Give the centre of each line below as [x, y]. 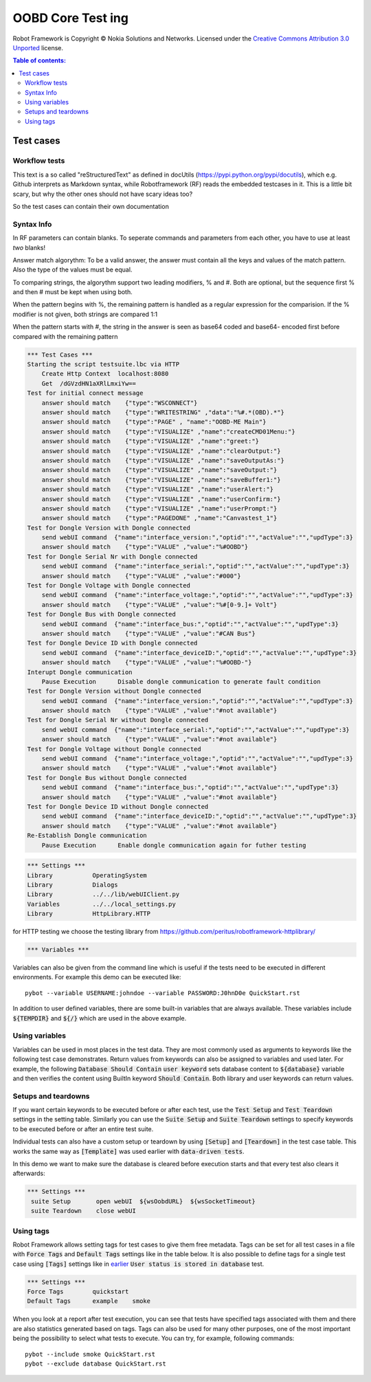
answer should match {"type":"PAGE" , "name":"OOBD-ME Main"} [154, 422]
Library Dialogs [72, 884]
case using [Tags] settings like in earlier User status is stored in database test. [138, 1264]
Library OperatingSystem [87, 875]
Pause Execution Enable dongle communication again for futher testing [174, 845]
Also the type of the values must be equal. [72, 270]
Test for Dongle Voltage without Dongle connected [114, 749]
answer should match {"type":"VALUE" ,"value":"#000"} [141, 576]
